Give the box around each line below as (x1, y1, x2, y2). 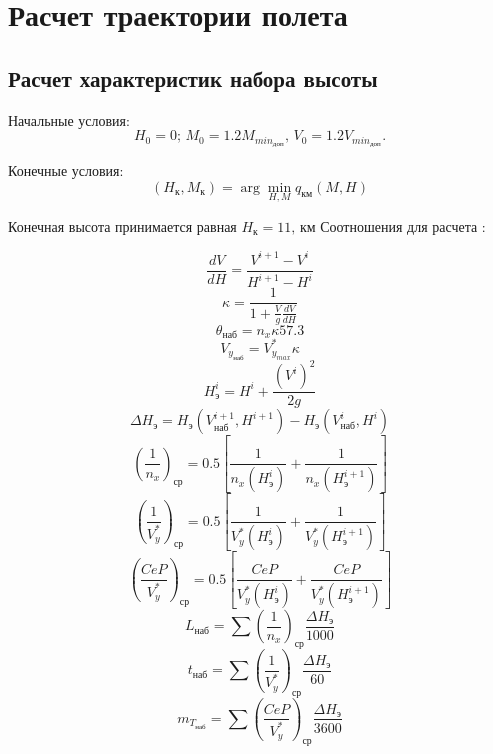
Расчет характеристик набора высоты (8, 62, 378, 93)
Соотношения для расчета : (320, 215, 486, 236)
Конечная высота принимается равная (8, 215, 237, 236)
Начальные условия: (8, 109, 130, 130)
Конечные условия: (8, 160, 124, 181)
